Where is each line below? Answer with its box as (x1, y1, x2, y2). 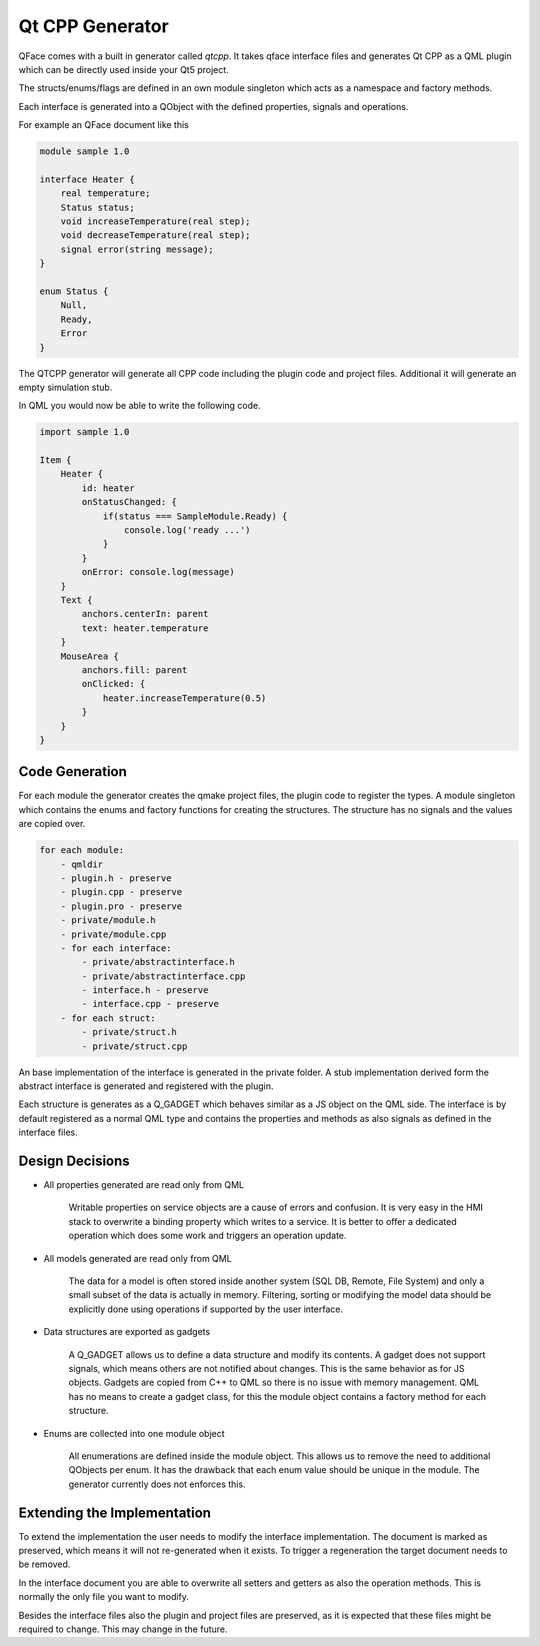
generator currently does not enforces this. (68, 1478, 246, 1490)
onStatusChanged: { (81, 496, 177, 508)
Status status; (60, 201, 135, 213)
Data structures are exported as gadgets (43, 1326, 211, 1338)
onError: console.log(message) (81, 566, 235, 578)
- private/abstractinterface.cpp (81, 970, 246, 982)
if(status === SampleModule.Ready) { (102, 510, 288, 522)
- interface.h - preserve (81, 985, 209, 996)
